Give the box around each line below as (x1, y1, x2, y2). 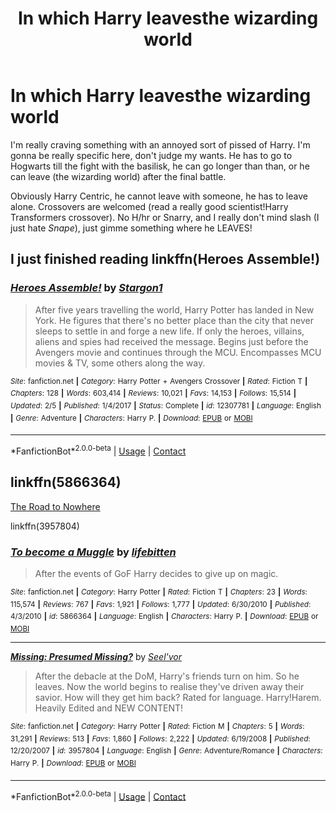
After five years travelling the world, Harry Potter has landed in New (34, 303, 315, 316)
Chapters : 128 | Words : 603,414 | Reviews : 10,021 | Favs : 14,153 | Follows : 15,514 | (10, 388, 297, 399)
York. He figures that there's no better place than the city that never (34, 314, 315, 326)
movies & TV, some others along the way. (34, 357, 206, 369)
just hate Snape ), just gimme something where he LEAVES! (10, 222, 253, 234)
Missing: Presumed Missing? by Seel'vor (10, 650, 182, 662)
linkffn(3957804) (10, 520, 80, 532)
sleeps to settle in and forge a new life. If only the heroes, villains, (34, 325, 305, 337)
